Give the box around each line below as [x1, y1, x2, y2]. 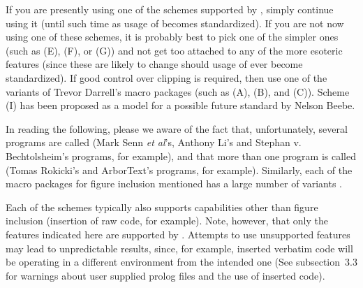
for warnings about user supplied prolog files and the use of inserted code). [6, 268, 325, 282]
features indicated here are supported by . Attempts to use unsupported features [6, 226, 350, 241]
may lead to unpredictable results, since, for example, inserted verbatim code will [6, 240, 353, 255]
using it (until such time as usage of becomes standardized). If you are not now [6, 15, 344, 30]
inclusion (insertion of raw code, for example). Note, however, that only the [6, 213, 328, 228]
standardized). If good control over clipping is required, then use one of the [6, 70, 327, 85]
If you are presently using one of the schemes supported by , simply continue [6, 2, 334, 16]
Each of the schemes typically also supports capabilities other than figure [6, 199, 318, 214]
